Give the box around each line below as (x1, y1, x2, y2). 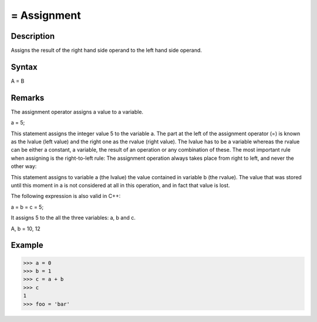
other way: (11, 163, 37, 170)
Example (11, 240, 43, 250)
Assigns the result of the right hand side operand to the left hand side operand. (11, 47, 203, 54)
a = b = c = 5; (11, 203, 44, 210)
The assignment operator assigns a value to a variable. (11, 108, 144, 115)
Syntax (11, 62, 38, 72)
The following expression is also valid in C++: (11, 193, 121, 200)
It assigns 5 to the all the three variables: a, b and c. (11, 214, 136, 222)
